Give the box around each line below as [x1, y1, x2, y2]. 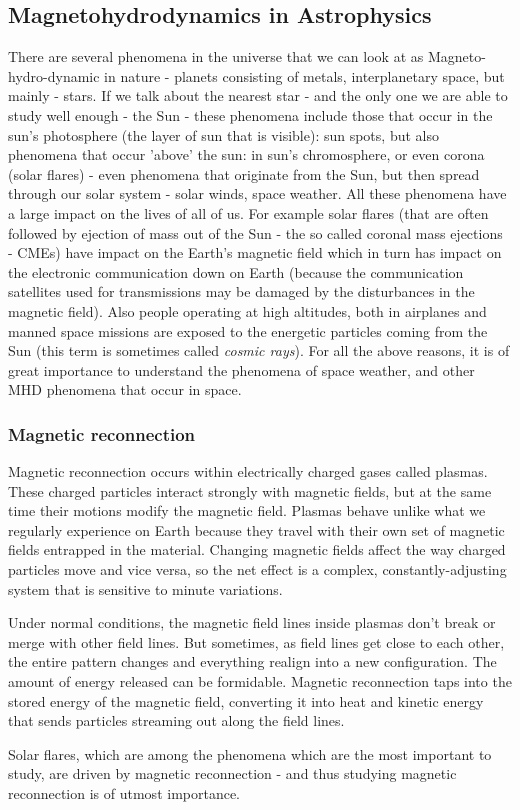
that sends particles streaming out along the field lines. [8, 710, 345, 731]
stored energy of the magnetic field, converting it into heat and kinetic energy [8, 690, 484, 711]
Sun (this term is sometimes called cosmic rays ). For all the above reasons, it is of [8, 340, 510, 361]
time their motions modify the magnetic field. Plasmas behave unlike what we [8, 500, 486, 521]
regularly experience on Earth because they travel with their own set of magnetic [8, 519, 505, 540]
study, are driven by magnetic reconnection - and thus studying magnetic [8, 763, 457, 784]
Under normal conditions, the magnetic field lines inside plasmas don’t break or [8, 612, 496, 633]
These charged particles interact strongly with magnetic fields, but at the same [8, 480, 492, 501]
